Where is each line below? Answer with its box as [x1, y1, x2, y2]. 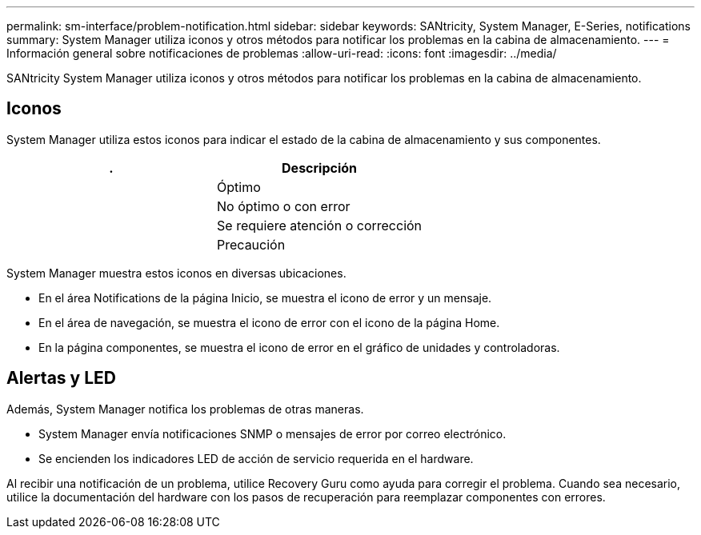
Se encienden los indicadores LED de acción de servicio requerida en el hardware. [38, 451, 474, 465]
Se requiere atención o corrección [217, 217, 423, 234]
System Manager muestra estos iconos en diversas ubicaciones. [6, 266, 346, 280]
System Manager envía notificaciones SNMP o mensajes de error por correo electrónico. [38, 426, 507, 441]
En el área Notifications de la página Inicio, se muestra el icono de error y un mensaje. [38, 290, 492, 305]
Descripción [282, 159, 358, 176]
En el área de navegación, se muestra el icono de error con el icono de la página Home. [38, 315, 500, 329]
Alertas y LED [6, 368, 116, 389]
